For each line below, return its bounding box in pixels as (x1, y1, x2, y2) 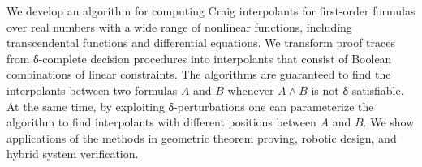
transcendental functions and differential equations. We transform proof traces (6, 34, 395, 51)
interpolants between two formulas (6, 81, 178, 98)
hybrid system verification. (6, 145, 139, 162)
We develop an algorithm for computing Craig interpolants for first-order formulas (6, 2, 416, 19)
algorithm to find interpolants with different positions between (6, 113, 316, 131)
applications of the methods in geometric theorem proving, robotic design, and (6, 129, 397, 146)
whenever (227, 81, 274, 98)
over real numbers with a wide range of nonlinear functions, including (6, 18, 352, 35)
